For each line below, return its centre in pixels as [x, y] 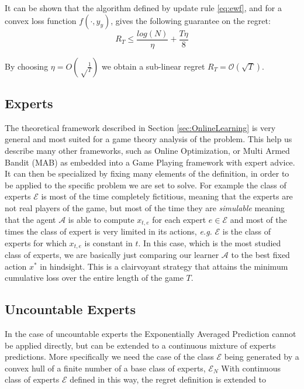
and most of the [258, 219]
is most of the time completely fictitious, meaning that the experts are [167, 196]
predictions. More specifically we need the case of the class [109, 357]
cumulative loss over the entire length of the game [94, 278]
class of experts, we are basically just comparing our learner [112, 255]
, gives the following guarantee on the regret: [191, 20]
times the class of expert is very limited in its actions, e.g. [108, 231]
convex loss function [41, 20]
